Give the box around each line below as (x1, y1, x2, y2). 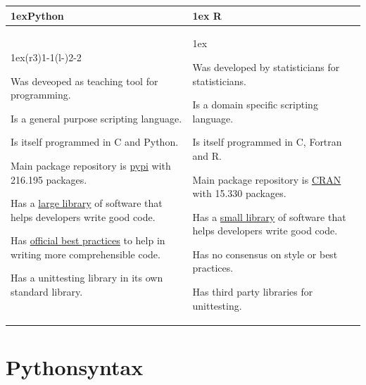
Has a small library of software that (192, 209, 346, 224)
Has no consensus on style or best (192, 246, 338, 261)
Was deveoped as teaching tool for (11, 73, 158, 88)
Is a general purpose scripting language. (11, 111, 182, 125)
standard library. (11, 284, 83, 299)
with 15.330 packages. (192, 186, 286, 201)
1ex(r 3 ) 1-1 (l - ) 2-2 (11, 49, 82, 64)
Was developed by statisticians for (192, 59, 340, 74)
